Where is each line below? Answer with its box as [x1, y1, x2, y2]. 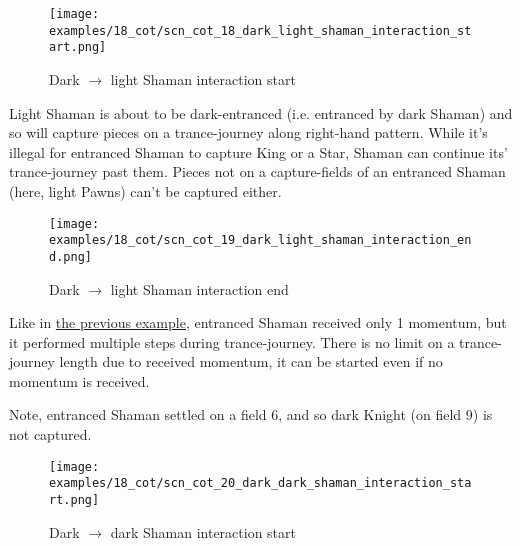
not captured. [9, 424, 92, 445]
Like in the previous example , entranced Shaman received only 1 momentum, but [9, 312, 507, 333]
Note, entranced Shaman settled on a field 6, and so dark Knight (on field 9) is [9, 404, 493, 425]
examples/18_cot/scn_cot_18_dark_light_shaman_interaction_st [49, 23, 472, 38]
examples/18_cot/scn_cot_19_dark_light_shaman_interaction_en [49, 233, 472, 248]
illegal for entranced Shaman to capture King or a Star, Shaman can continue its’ [9, 141, 508, 162]
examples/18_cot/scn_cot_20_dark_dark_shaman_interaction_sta [49, 476, 472, 491]
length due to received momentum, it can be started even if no [59, 351, 443, 372]
